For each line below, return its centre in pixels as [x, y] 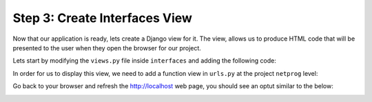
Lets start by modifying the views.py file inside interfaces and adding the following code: [145, 61]
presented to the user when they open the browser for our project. [107, 48]
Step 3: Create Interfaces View [103, 18]
